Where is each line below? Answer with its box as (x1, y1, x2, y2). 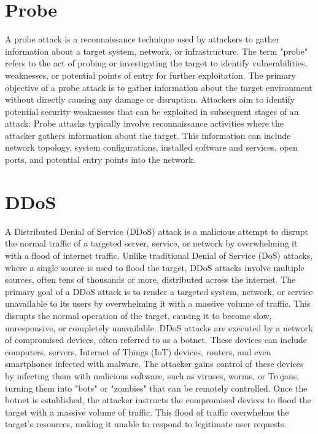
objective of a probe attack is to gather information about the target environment (5, 81, 312, 93)
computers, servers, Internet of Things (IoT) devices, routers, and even (5, 345, 271, 358)
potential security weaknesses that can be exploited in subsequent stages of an (5, 105, 299, 117)
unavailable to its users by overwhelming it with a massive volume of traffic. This (5, 297, 311, 310)
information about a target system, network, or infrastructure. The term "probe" (5, 44, 308, 57)
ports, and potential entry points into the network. (5, 153, 196, 166)
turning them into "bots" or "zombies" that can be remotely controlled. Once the (5, 381, 308, 394)
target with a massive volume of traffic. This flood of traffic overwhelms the (5, 405, 289, 418)
